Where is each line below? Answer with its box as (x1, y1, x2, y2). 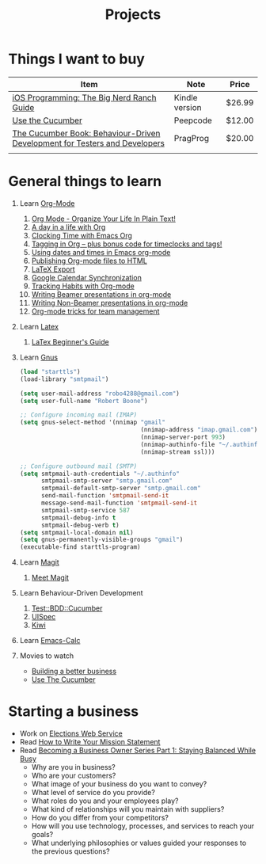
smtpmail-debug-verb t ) (40, 521, 120, 529)
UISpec (31, 612, 56, 622)
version (173, 101, 202, 112)
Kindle (173, 92, 198, 103)
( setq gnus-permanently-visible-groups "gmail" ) (19, 536, 184, 544)
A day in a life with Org (31, 222, 106, 231)
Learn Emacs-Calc (19, 636, 81, 645)
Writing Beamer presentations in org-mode (31, 289, 172, 299)
